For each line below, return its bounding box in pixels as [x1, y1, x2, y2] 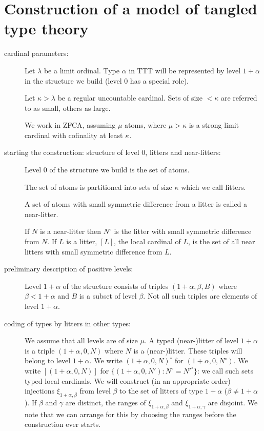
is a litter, [66, 236, 97, 247]
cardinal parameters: [4, 48, 69, 58]
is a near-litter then [39, 226, 101, 237]
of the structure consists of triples [63, 280, 169, 291]
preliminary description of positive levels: [4, 263, 133, 274]
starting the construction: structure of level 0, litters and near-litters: [4, 147, 221, 158]
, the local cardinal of [114, 236, 181, 247]
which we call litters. [181, 181, 246, 192]
